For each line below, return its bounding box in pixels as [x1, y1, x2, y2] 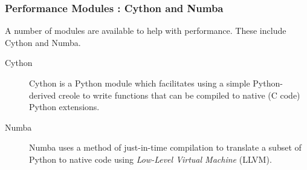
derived [29, 88, 56, 101]
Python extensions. [29, 100, 100, 113]
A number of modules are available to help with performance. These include [5, 24, 286, 37]
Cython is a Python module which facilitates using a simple [29, 77, 250, 89]
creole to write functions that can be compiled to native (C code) [59, 88, 300, 101]
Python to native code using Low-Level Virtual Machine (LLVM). [29, 152, 272, 165]
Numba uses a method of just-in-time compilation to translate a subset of [29, 141, 302, 154]
